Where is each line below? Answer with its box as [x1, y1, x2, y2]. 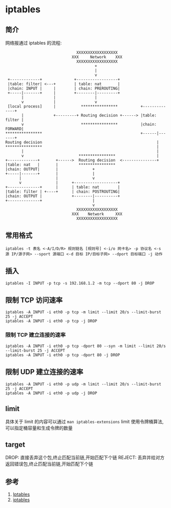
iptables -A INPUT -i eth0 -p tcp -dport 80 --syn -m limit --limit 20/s [5, 343, 166, 349]
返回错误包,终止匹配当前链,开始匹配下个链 [5, 461, 94, 467]
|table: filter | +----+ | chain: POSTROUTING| [5, 189, 120, 194]
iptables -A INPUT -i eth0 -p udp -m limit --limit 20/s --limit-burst [5, 381, 161, 387]
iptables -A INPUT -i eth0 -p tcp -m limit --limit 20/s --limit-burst [5, 310, 161, 315]
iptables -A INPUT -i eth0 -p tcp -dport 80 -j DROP [5, 352, 120, 357]
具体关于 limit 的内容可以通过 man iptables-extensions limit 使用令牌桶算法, [5, 419, 164, 425]
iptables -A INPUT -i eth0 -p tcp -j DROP [5, 319, 97, 324]
